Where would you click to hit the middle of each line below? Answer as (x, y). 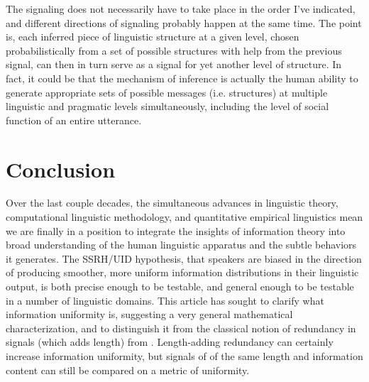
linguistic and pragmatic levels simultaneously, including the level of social (167, 106)
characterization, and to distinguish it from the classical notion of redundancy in (181, 328)
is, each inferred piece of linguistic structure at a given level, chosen (153, 37)
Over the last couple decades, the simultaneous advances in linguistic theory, (172, 203)
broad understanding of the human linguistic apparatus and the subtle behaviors (181, 245)
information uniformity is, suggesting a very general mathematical (149, 314)
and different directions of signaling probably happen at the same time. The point (184, 22)
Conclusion (61, 169)
